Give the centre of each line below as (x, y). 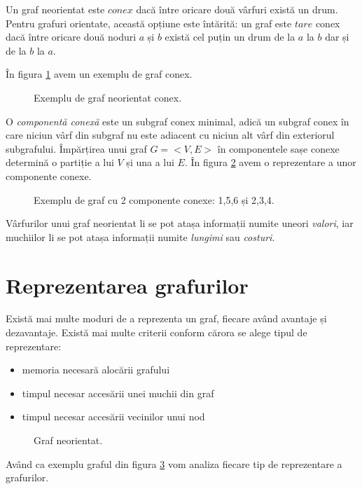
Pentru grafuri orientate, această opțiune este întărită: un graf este (149, 23)
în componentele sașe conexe (278, 148)
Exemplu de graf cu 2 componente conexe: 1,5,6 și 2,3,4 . (154, 199)
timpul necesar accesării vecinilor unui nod (113, 416)
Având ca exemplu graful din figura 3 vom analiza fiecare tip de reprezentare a (174, 463)
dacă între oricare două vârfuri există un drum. (237, 9)
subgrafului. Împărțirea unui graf (76, 148)
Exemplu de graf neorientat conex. (108, 97)
